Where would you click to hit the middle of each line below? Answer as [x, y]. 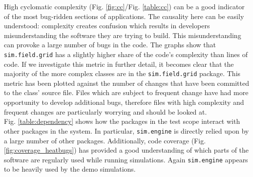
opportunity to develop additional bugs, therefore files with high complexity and [124, 102]
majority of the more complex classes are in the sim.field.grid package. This [122, 73]
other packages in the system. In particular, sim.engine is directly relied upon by [126, 130]
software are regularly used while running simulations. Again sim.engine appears [126, 159]
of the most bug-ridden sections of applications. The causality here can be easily [124, 16]
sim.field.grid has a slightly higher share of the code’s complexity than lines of [126, 54]
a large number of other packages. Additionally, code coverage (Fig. [105, 140]
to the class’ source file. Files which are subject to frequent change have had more [126, 92]
